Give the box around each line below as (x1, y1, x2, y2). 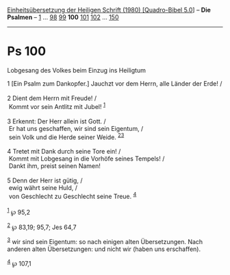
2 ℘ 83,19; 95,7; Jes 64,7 (7, 222, 77, 231)
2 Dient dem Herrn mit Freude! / (7, 94, 97, 102)
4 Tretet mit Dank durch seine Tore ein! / (7, 147, 121, 156)
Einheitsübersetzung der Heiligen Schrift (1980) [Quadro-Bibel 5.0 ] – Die (7, 6, 211, 14)
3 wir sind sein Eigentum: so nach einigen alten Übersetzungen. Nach (7, 237, 203, 246)
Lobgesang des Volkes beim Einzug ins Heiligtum (7, 66, 146, 74)
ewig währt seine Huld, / (8, 184, 77, 192)
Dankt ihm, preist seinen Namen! (8, 162, 101, 170)
